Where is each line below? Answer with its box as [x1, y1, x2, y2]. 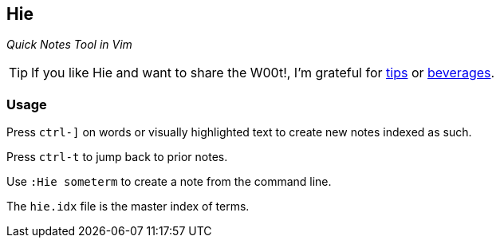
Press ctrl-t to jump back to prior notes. [6, 150, 228, 164]
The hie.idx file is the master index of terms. [6, 199, 250, 214]
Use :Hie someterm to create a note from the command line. [6, 175, 332, 189]
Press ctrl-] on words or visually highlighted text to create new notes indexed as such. [6, 125, 472, 140]
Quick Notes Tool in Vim [6, 37, 132, 52]
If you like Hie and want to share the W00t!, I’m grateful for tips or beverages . [31, 65, 495, 81]
